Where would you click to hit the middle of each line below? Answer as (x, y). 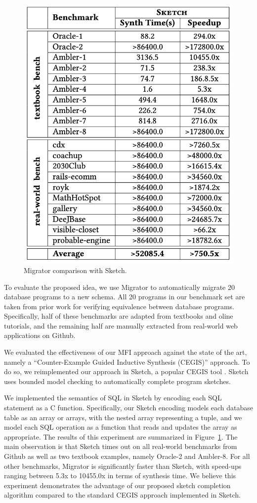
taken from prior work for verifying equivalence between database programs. (119, 306)
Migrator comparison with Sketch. (75, 270)
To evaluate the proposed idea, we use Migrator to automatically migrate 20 (119, 287)
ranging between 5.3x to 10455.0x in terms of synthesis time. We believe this (120, 475)
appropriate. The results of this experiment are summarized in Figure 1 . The (121, 436)
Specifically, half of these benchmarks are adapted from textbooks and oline (119, 316)
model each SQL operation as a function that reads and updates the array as (121, 427)
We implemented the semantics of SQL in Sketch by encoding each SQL (113, 398)
